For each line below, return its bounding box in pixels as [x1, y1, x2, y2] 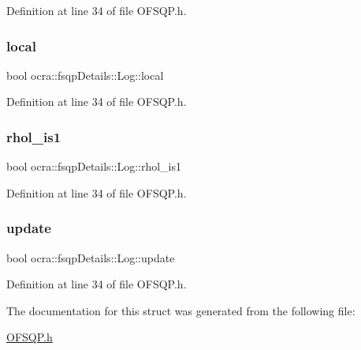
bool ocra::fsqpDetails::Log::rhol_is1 [6, 158, 182, 175]
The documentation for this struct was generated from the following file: [6, 302, 355, 318]
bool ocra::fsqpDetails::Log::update [6, 249, 175, 265]
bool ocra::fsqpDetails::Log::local [6, 66, 164, 83]
